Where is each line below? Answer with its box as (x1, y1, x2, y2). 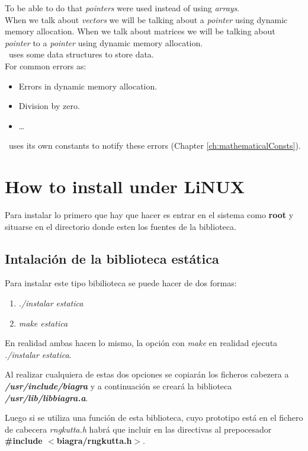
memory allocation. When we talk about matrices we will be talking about (5, 25, 275, 37)
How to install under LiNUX (5, 174, 245, 199)
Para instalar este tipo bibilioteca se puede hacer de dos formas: (5, 277, 237, 289)
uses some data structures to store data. (8, 48, 154, 60)
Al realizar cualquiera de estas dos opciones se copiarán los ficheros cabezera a (5, 368, 289, 380)
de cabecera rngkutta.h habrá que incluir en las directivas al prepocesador (5, 423, 272, 435)
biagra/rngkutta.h (56, 434, 132, 447)
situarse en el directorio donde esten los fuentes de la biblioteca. (5, 220, 236, 232)
